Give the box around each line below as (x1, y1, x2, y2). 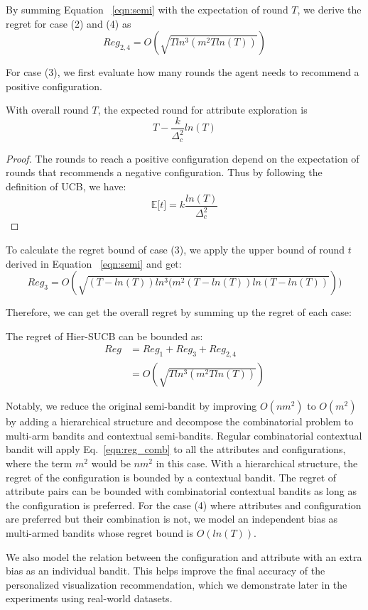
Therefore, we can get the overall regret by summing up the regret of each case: (6, 305, 352, 320)
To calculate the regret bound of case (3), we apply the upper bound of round (6, 242, 345, 257)
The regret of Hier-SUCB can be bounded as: (6, 328, 203, 343)
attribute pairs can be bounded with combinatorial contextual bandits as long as (6, 484, 357, 499)
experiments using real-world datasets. (6, 591, 173, 606)
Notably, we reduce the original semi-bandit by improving (6, 398, 257, 413)
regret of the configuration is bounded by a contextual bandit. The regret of (6, 469, 337, 484)
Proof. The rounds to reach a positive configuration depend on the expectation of (6, 151, 359, 165)
